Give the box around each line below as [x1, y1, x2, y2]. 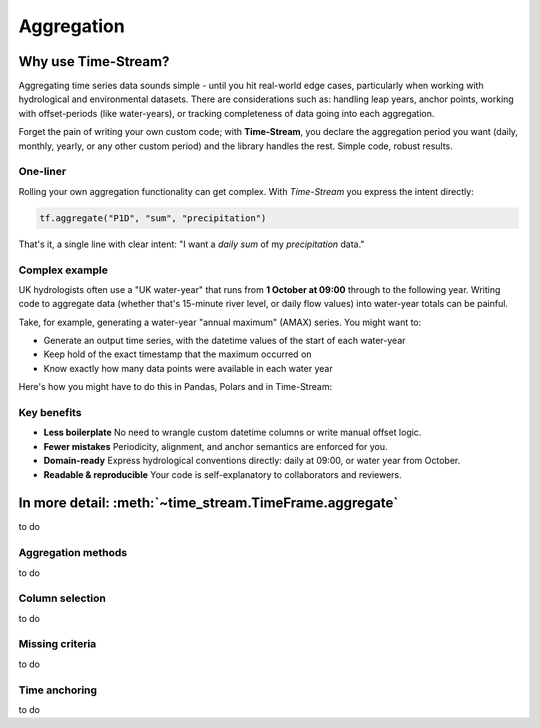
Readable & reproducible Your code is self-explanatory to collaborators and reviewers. [43, 468, 402, 480]
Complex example [18, 263, 109, 277]
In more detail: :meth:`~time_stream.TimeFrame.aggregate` [18, 495, 399, 512]
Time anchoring [18, 683, 98, 697]
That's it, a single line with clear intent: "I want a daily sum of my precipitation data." [18, 238, 365, 250]
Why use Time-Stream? [18, 53, 170, 70]
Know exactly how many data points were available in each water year [43, 362, 334, 374]
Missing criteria [18, 637, 97, 651]
